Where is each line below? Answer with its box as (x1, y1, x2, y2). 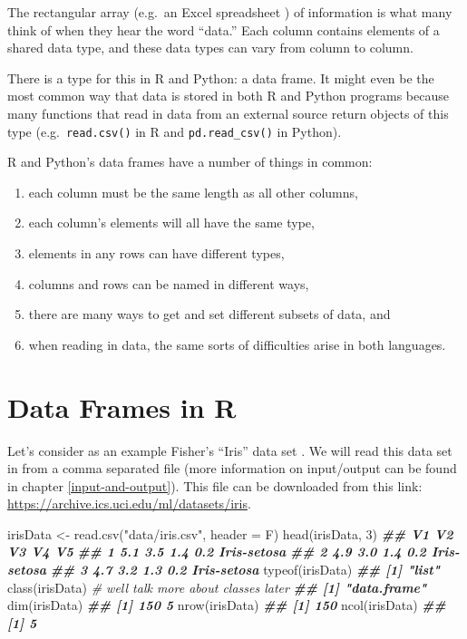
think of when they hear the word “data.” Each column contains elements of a (7, 20, 440, 39)
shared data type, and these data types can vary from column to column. (7, 38, 413, 57)
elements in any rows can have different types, (28, 244, 285, 262)
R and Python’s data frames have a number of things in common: (7, 152, 373, 171)
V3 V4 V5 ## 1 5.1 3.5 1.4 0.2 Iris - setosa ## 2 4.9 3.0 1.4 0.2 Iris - (7, 542, 460, 561)
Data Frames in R (7, 388, 237, 425)
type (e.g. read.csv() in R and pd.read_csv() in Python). (7, 121, 342, 140)
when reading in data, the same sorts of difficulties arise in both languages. (28, 334, 446, 353)
